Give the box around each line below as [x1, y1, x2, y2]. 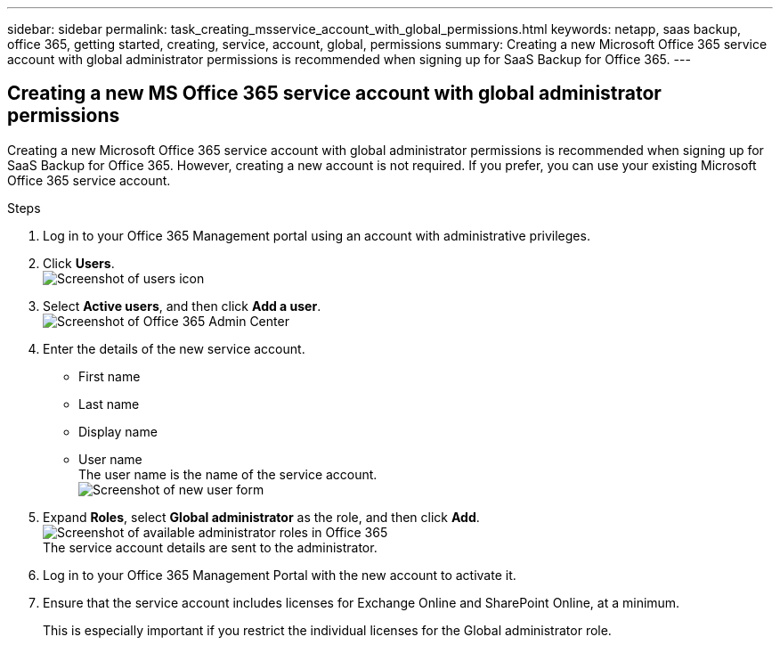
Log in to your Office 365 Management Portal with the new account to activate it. [43, 567, 516, 583]
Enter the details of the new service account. [43, 340, 305, 356]
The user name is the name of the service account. [78, 466, 378, 482]
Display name [78, 423, 158, 439]
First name [78, 368, 141, 384]
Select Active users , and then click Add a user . [43, 298, 321, 314]
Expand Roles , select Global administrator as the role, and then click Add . [43, 509, 480, 525]
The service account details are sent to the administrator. [43, 539, 378, 555]
